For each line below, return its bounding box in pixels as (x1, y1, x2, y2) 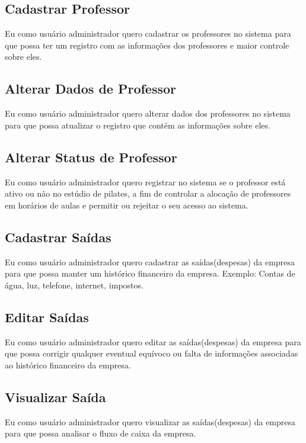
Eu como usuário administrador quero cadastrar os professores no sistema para (5, 27, 291, 40)
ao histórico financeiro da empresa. (5, 358, 131, 371)
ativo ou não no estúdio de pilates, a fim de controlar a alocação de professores (5, 187, 291, 200)
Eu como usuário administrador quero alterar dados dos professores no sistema (5, 107, 291, 120)
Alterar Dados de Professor (5, 79, 177, 98)
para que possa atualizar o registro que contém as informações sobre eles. (5, 118, 270, 131)
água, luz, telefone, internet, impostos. (5, 278, 144, 291)
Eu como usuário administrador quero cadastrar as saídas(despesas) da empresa (5, 255, 295, 268)
